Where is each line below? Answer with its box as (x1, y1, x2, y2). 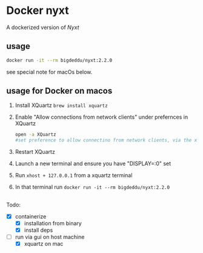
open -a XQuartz (15, 131, 56, 138)
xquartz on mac (24, 240, 64, 247)
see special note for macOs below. (6, 68, 93, 76)
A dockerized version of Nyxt (6, 24, 80, 31)
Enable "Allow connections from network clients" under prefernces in (15, 113, 188, 121)
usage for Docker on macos (6, 86, 113, 96)
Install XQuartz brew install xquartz (15, 102, 108, 109)
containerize (15, 212, 47, 220)
